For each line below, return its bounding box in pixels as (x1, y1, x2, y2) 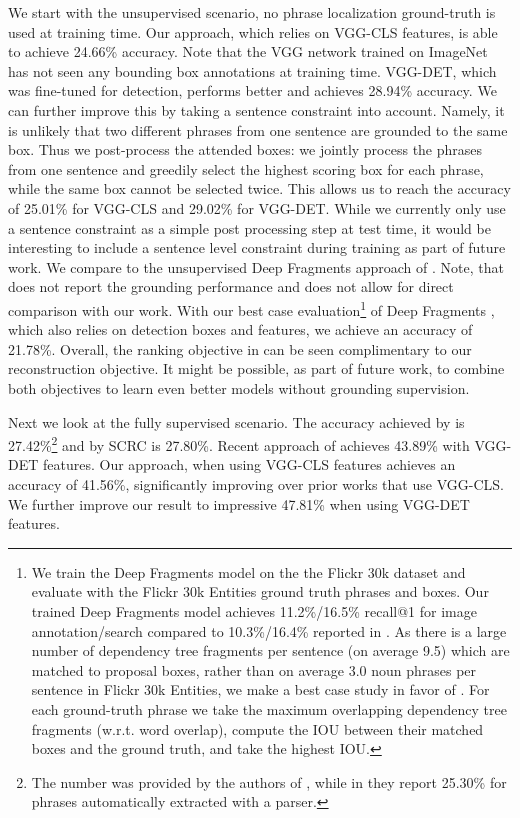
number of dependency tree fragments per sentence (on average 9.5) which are (31, 640, 510, 661)
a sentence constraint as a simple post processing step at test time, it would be (8, 217, 491, 238)
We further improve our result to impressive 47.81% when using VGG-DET (8, 493, 470, 514)
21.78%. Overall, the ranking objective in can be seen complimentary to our (8, 338, 472, 359)
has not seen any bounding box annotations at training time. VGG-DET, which (8, 60, 497, 81)
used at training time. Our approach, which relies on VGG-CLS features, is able (8, 21, 498, 42)
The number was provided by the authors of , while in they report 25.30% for (31, 771, 507, 792)
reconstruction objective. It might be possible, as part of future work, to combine (8, 358, 505, 379)
